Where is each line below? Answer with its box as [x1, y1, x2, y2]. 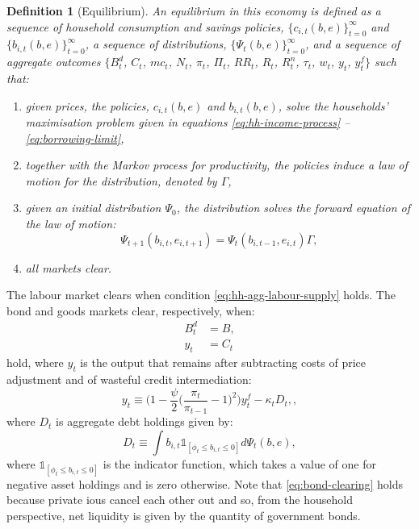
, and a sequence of [305, 35, 400, 52]
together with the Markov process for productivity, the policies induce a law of [25, 156, 408, 173]
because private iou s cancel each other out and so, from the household [6, 491, 353, 508]
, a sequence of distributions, [85, 35, 227, 52]
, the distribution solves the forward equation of [176, 199, 411, 216]
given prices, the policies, [25, 97, 149, 114]
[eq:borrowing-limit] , [25, 129, 124, 146]
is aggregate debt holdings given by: [56, 413, 233, 430]
